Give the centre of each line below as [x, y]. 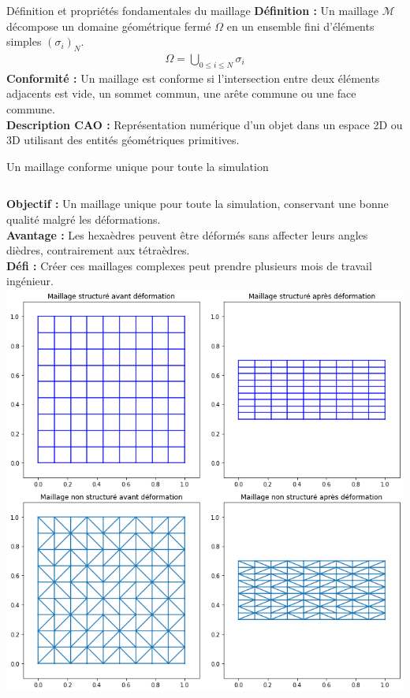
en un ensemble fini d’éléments [300, 26]
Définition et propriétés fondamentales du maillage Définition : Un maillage [193, 10]
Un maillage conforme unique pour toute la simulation [138, 166]
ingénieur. [30, 281]
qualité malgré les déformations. [84, 219]
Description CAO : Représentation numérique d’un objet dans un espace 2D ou [205, 124]
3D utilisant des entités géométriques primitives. [123, 140]
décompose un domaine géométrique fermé [109, 26]
